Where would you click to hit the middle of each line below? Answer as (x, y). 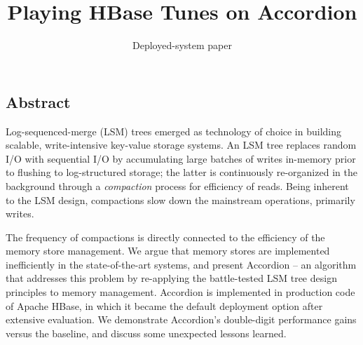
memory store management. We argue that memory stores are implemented (168, 251)
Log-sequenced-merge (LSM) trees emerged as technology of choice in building (174, 131)
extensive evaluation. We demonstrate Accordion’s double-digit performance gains (181, 319)
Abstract (38, 101)
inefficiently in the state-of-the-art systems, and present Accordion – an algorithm (181, 264)
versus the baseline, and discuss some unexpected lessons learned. (146, 333)
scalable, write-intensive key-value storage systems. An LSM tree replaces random (181, 145)
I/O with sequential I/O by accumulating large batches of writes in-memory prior (181, 158)
